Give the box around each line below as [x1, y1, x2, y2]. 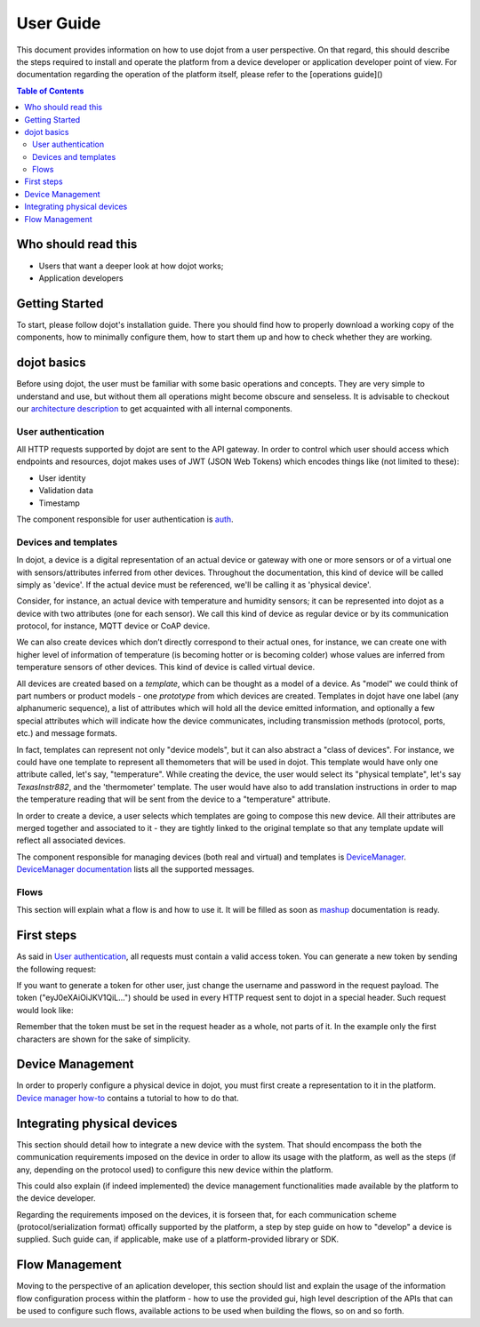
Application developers [38, 272, 124, 284]
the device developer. [16, 1193, 96, 1203]
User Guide [16, 13, 101, 33]
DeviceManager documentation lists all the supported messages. [16, 864, 255, 875]
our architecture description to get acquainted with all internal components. [16, 403, 293, 413]
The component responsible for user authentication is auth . [16, 514, 235, 524]
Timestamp [38, 498, 80, 508]
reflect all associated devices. [16, 835, 126, 846]
